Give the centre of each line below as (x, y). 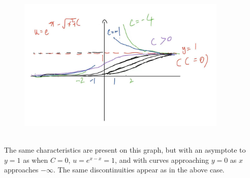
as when (36, 159)
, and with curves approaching (162, 159)
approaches (21, 170)
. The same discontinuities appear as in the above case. (139, 170)
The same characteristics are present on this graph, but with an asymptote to (125, 150)
